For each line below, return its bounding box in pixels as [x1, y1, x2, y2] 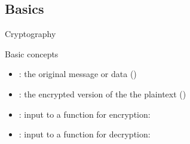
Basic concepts [5, 47, 59, 60]
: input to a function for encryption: [19, 108, 151, 120]
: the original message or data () [19, 68, 137, 80]
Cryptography [5, 27, 56, 40]
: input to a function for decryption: [19, 128, 151, 140]
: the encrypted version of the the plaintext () [19, 87, 186, 100]
